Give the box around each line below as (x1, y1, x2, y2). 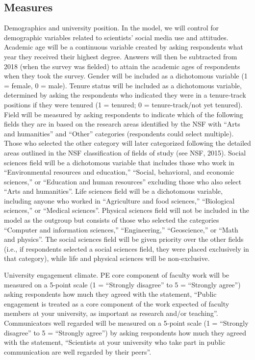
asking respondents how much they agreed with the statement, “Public (4, 289, 217, 299)
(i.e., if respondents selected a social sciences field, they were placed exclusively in (4, 243, 249, 254)
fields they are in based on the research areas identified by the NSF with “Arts (4, 119, 240, 129)
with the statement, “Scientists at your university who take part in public (4, 337, 226, 347)
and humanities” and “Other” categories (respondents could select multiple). (4, 128, 234, 138)
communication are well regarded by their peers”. (4, 346, 152, 357)
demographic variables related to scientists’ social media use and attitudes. (4, 32, 229, 42)
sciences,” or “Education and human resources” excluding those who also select (4, 176, 242, 186)
